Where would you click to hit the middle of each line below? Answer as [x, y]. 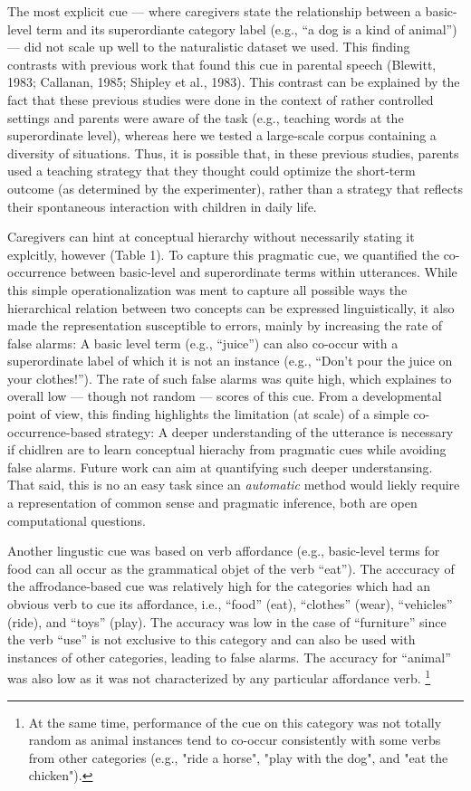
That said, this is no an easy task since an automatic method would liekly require [234, 485]
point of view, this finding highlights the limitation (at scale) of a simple [208, 414]
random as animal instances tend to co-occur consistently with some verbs [235, 740]
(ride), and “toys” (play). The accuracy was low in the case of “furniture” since [227, 621]
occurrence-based [54, 431]
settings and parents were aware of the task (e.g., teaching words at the [206, 117]
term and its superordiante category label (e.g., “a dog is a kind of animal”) [246, 29]
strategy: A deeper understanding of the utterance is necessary [279, 431]
